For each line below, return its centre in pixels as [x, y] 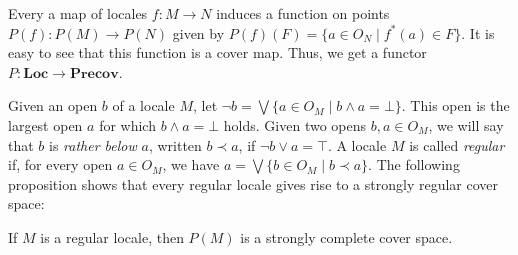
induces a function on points [303, 13]
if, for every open [60, 164]
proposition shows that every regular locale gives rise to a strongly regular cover [253, 183]
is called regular [457, 144]
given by [198, 32]
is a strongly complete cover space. [346, 236]
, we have [191, 164]
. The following [414, 164]
